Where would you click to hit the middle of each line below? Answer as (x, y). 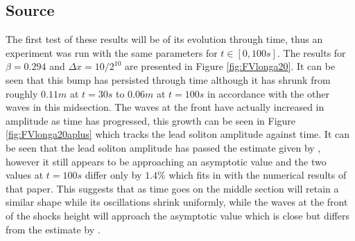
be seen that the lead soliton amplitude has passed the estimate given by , (163, 147)
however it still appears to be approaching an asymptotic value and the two (166, 161)
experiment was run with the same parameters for (112, 52)
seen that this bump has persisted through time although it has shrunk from (168, 79)
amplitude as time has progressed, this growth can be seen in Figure (151, 120)
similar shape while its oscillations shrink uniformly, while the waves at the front (177, 202)
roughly (22, 93)
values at (25, 175)
